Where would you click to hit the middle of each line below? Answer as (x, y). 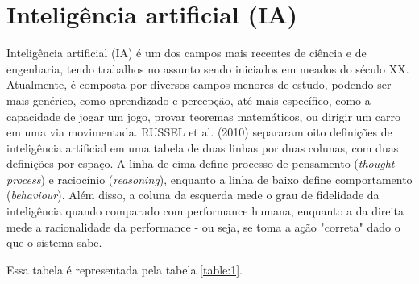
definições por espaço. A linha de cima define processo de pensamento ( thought (201, 163)
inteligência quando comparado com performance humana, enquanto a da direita (205, 211)
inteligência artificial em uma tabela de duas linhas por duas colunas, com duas (203, 147)
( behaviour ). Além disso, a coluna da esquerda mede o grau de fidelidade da (193, 195)
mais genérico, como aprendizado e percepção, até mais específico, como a (189, 100)
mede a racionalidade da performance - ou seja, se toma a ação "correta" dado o (203, 226)
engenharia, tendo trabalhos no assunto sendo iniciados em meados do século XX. (208, 68)
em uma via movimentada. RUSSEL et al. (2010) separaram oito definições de (199, 132)
